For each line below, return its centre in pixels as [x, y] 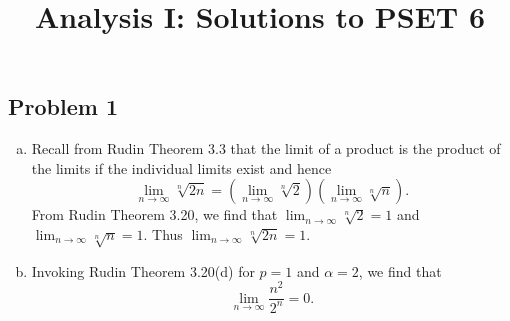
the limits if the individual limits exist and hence [181, 167]
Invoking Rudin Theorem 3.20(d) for [143, 270]
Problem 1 [63, 106]
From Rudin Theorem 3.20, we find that [154, 214]
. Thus [163, 233]
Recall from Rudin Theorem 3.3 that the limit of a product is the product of [266, 148]
